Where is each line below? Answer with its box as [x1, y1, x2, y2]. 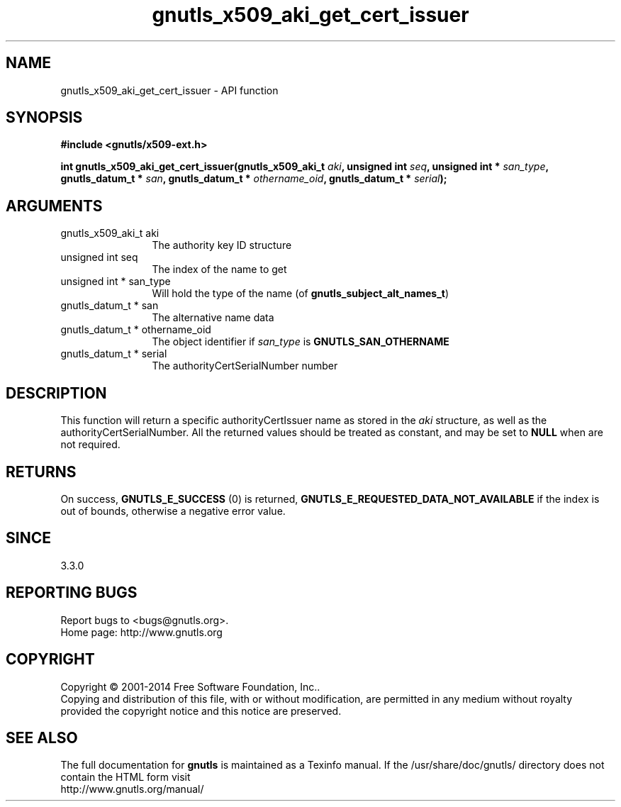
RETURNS [6, 462, 77, 481]
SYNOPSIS [6, 108, 83, 127]
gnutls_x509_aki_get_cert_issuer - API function [60, 84, 279, 96]
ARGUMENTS [6, 196, 103, 215]
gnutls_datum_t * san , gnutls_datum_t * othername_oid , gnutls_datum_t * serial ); [60, 172, 447, 185]
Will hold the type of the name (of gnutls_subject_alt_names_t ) [152, 287, 449, 300]
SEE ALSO [6, 728, 78, 747]
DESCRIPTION [6, 384, 107, 402]
